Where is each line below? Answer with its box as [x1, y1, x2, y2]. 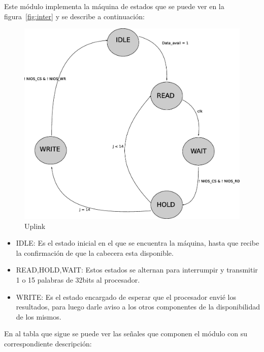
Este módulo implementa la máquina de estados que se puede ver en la [4, 1, 224, 11]
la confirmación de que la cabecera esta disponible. [16, 247, 174, 258]
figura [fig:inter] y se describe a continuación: [4, 11, 145, 21]
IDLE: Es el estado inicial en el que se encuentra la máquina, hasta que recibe [16, 238, 259, 248]
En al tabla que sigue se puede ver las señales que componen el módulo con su [4, 328, 247, 339]
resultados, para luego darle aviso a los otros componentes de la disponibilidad [16, 301, 260, 312]
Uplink [24, 220, 46, 231]
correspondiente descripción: [4, 338, 92, 349]
